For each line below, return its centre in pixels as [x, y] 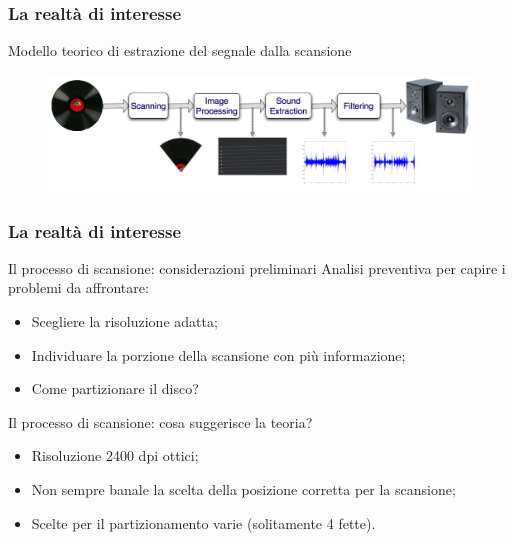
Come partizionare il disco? [115, 388]
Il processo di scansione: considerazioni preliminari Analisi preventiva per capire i [257, 267]
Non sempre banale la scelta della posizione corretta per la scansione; [243, 488]
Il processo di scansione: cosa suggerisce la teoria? [160, 421]
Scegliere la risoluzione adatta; [124, 320]
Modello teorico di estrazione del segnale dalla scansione [180, 50]
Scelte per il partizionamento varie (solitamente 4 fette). [203, 522]
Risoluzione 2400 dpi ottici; [115, 455]
